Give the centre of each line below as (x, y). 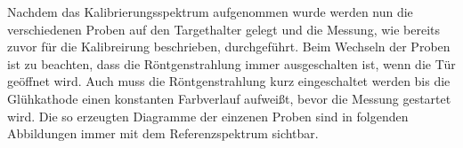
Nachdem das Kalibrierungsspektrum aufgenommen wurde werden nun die (210, 12)
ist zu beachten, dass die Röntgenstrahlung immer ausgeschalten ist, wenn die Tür (231, 63)
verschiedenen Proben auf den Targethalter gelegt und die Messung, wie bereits (224, 29)
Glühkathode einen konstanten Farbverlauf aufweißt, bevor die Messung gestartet (229, 98)
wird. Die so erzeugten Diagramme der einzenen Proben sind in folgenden (208, 116)
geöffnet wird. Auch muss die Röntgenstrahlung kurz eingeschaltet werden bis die (229, 81)
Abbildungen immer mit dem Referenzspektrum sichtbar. (163, 133)
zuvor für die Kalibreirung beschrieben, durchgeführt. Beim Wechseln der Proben (229, 47)
